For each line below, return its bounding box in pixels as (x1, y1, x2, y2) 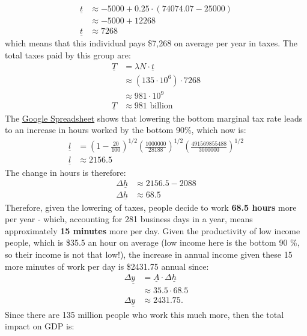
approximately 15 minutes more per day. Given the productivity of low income (5, 224, 300, 237)
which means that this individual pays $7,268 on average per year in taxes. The (5, 37, 297, 49)
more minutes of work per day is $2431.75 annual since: (5, 260, 209, 272)
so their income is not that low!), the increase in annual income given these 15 (5, 248, 293, 260)
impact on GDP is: (5, 320, 74, 332)
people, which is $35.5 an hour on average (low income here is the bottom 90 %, (5, 236, 300, 249)
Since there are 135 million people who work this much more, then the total (5, 308, 284, 320)
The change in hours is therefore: (5, 166, 126, 178)
